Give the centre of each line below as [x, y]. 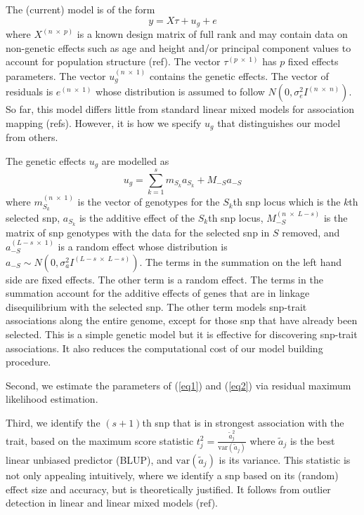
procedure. [28, 362]
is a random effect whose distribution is [143, 246]
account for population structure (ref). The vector [113, 61]
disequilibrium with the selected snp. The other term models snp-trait [156, 306]
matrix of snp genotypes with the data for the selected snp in [138, 232]
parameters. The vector [56, 75]
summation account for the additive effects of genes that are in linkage [158, 293]
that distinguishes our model [279, 122]
